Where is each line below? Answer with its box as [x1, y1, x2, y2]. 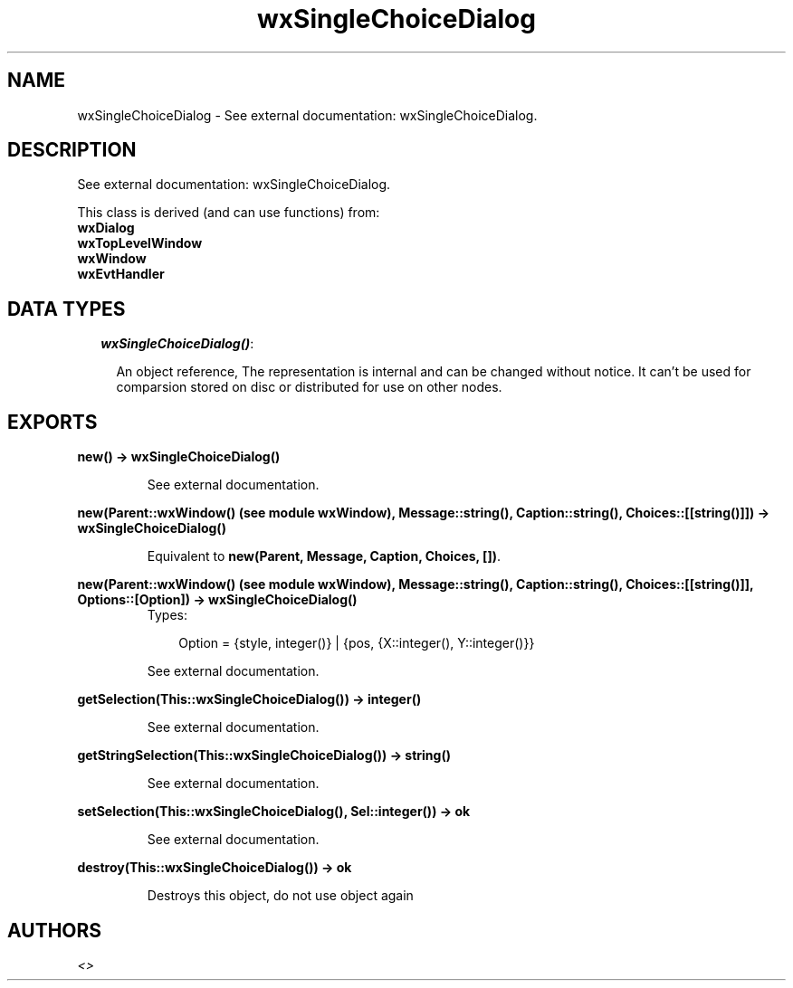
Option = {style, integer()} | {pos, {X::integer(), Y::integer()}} [178, 635, 535, 651]
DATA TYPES [7, 297, 126, 320]
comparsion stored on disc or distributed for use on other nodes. [116, 379, 502, 395]
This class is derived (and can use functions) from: [77, 204, 380, 221]
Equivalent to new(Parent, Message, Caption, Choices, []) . [147, 548, 501, 565]
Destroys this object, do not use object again [147, 888, 414, 904]
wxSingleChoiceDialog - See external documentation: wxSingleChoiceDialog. [77, 107, 538, 123]
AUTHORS [7, 918, 102, 942]
